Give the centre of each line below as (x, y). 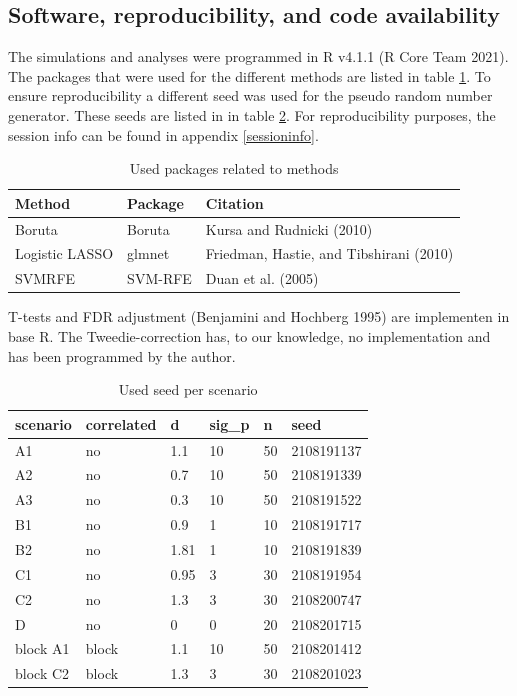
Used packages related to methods (234, 168)
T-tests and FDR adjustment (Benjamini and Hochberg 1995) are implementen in (259, 316)
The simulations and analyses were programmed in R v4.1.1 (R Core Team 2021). (258, 56)
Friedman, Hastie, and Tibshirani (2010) (329, 253)
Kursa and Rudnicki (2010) (289, 228)
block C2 (42, 673)
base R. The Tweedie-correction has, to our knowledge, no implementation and (249, 335)
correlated (121, 423)
